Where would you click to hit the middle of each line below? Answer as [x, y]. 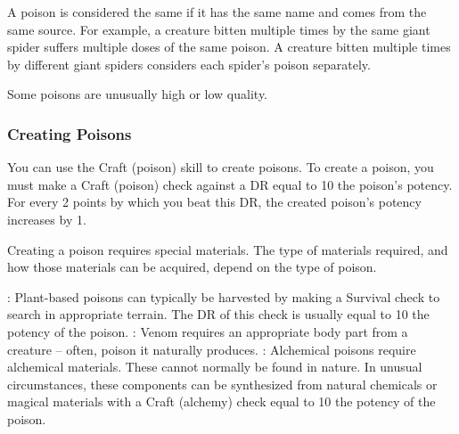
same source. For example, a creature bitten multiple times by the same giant [219, 29]
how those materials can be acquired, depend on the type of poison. [192, 267]
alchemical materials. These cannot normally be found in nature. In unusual [215, 367]
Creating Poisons [70, 133]
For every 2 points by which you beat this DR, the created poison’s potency [214, 202]
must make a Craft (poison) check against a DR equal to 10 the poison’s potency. [230, 184]
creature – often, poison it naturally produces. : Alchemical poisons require [212, 349]
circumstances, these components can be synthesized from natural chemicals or [222, 384]
